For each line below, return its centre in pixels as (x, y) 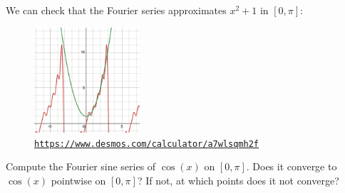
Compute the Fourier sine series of (81, 166)
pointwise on (78, 180)
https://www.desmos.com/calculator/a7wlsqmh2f (146, 144)
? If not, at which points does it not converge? (238, 180)
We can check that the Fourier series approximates (116, 10)
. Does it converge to (292, 166)
